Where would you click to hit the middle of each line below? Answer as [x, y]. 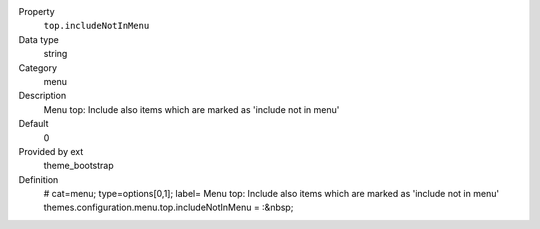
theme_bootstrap [78, 166]
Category [38, 67]
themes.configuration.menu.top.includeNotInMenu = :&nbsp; [168, 207]
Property [36, 11]
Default [33, 124]
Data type [38, 39]
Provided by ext [51, 151]
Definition [38, 179]
